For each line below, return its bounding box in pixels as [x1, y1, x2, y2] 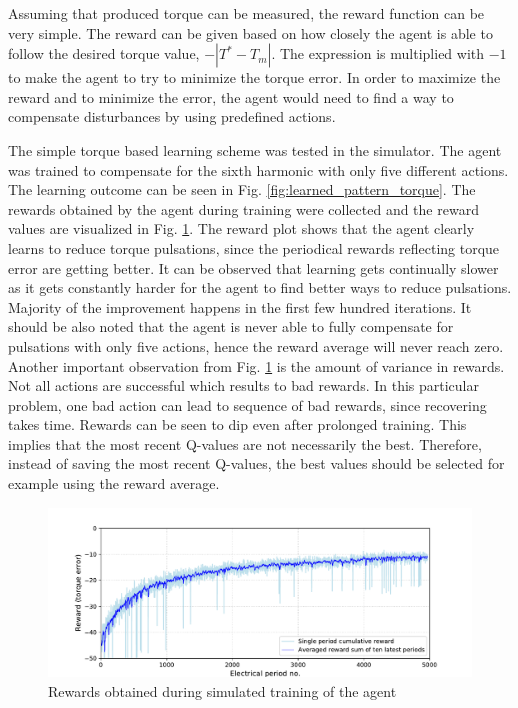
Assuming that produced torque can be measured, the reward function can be [8, 3, 485, 23]
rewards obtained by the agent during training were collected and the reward [8, 198, 479, 219]
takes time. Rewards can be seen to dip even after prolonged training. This [8, 414, 467, 435]
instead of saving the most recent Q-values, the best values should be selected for [8, 453, 505, 474]
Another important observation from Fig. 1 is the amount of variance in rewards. [8, 355, 505, 376]
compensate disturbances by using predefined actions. [8, 106, 336, 127]
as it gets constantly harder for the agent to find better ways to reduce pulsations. [8, 277, 512, 298]
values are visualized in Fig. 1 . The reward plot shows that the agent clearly [8, 218, 475, 239]
